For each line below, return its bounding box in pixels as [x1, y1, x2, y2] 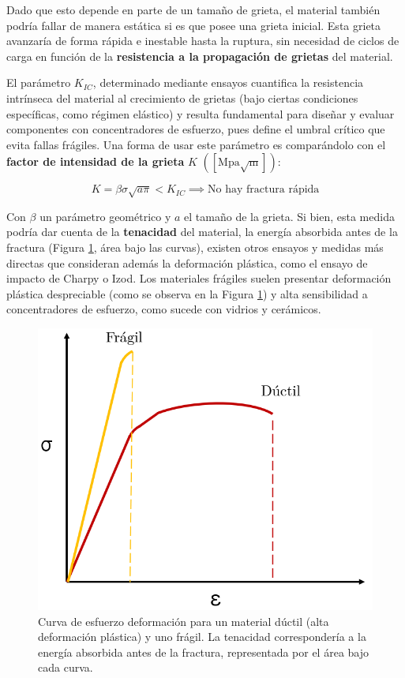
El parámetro [6, 74, 71, 91]
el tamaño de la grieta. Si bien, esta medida [184, 208, 395, 224]
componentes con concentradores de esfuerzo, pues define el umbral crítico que [6, 121, 385, 137]
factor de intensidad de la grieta [6, 153, 185, 170]
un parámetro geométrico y [39, 208, 171, 224]
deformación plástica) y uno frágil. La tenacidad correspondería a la [38, 628, 366, 645]
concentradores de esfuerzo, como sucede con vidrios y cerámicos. [6, 301, 321, 317]
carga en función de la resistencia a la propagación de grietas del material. [6, 47, 393, 64]
